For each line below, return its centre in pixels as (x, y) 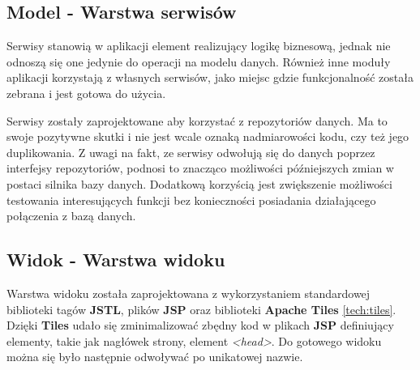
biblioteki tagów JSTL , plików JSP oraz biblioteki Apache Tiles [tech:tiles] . (201, 309)
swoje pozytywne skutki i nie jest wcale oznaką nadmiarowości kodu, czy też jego (208, 136)
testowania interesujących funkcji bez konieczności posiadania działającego (191, 200)
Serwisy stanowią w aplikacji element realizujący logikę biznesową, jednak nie (199, 46)
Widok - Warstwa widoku (116, 259)
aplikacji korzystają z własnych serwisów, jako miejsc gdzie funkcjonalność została (210, 77)
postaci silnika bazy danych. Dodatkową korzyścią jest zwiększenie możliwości (199, 183)
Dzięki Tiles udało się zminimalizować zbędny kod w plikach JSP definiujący (200, 325)
